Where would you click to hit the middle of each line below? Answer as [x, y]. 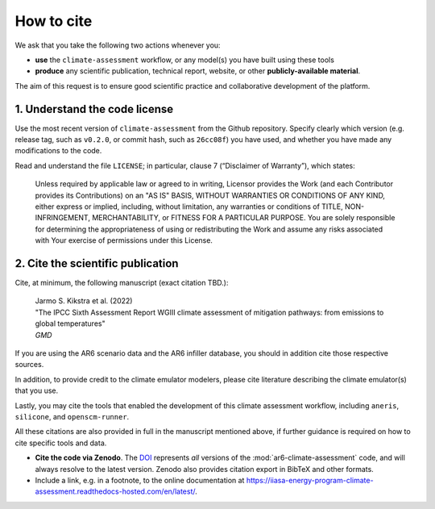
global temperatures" [70, 323]
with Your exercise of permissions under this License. [124, 240]
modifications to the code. [58, 151]
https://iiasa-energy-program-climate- [310, 480]
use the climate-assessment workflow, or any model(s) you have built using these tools [184, 60]
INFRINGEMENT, [62, 218]
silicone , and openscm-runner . [72, 416]
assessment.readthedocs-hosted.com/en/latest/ [115, 491]
